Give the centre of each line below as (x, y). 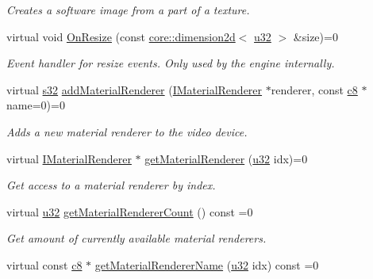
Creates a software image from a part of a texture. (128, 10)
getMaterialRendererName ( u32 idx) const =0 (207, 264)
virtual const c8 (44, 264)
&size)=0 (315, 36)
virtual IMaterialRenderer (69, 158)
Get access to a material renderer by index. (111, 185)
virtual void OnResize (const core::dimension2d (121, 36)
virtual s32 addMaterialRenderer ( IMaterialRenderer (135, 89)
